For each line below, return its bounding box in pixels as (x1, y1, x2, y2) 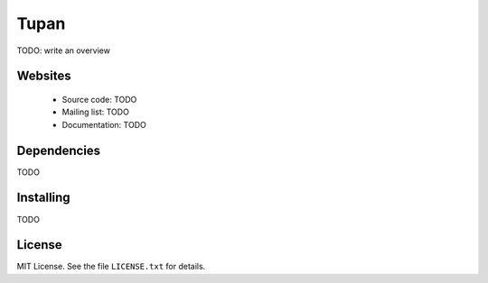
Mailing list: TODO (61, 106, 130, 117)
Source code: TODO (61, 94, 137, 105)
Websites (16, 68, 71, 84)
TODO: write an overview (16, 45, 110, 56)
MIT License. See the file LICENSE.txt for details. (16, 261, 206, 272)
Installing (16, 190, 71, 205)
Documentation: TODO (61, 119, 146, 130)
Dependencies (16, 142, 101, 158)
